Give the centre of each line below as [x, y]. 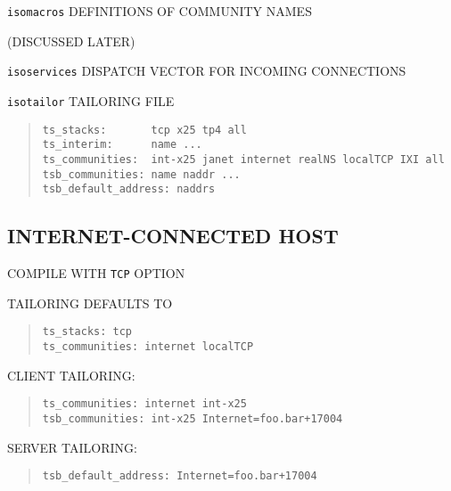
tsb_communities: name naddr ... [141, 174]
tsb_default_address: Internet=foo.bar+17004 [180, 476]
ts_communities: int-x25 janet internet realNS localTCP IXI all [243, 159]
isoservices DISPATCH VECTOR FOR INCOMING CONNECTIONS [207, 71]
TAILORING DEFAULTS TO [90, 303]
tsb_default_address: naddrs [129, 189]
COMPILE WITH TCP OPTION [96, 273]
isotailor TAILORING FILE [91, 100]
